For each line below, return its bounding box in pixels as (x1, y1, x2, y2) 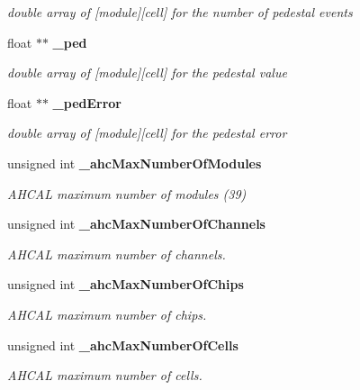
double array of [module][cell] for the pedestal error (7, 123, 287, 142)
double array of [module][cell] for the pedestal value (7, 63, 287, 82)
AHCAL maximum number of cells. (7, 366, 202, 385)
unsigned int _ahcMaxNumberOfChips (7, 275, 244, 294)
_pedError (52, 93, 122, 112)
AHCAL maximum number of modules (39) (7, 184, 247, 203)
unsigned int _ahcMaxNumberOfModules (7, 153, 262, 172)
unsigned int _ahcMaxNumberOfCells (7, 335, 238, 354)
